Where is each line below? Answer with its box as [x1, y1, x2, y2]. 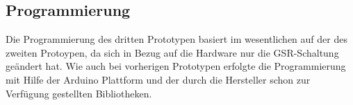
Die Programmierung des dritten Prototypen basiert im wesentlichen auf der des [6, 32, 347, 46]
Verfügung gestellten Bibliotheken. [6, 86, 152, 100]
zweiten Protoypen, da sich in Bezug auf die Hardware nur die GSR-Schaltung [6, 45, 339, 59]
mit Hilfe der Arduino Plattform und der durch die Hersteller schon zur [6, 72, 311, 86]
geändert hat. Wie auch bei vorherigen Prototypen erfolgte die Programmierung [6, 59, 346, 73]
